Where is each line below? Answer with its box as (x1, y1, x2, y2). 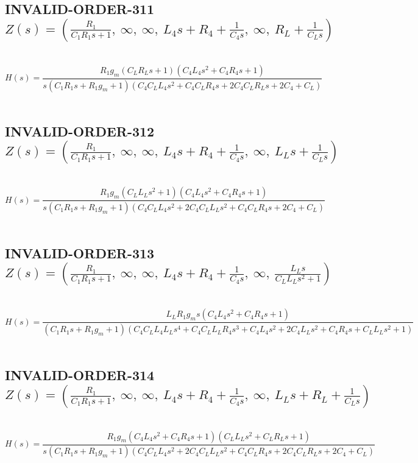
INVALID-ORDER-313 (5, 243, 155, 262)
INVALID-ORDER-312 (5, 121, 155, 140)
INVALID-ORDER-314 (5, 366, 155, 384)
